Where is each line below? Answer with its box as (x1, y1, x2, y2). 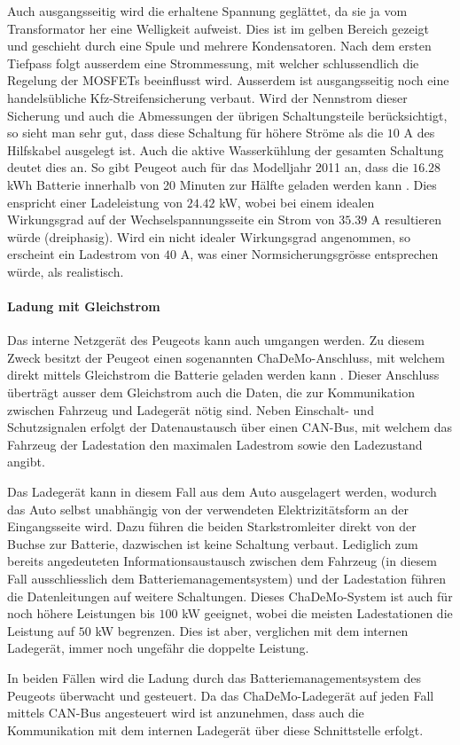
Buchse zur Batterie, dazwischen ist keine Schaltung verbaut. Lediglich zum (7, 534, 418, 553)
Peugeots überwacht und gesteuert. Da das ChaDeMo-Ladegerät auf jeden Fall (7, 686, 434, 704)
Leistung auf (7, 621, 75, 639)
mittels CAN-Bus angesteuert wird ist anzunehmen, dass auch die (7, 703, 364, 722)
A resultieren (370, 210, 441, 229)
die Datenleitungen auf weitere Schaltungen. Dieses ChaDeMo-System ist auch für (7, 586, 453, 605)
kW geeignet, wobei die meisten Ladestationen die (182, 604, 453, 623)
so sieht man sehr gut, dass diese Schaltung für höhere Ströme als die (7, 123, 384, 142)
